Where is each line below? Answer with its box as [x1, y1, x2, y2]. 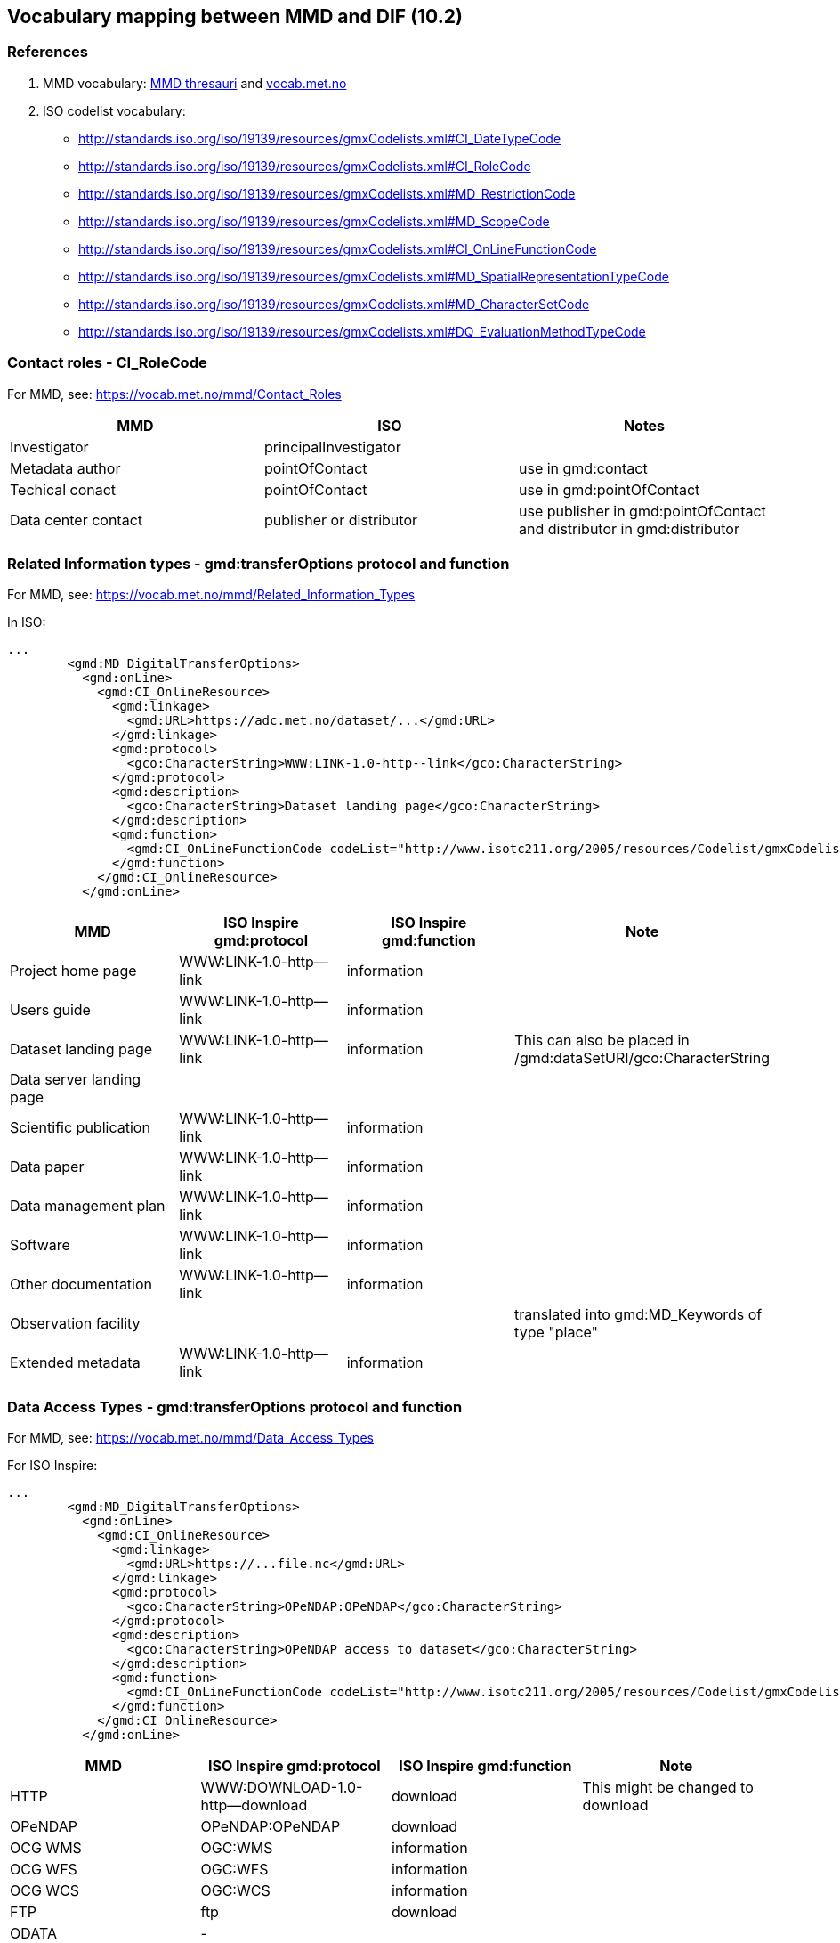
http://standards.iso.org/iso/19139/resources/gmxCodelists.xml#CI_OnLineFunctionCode [78, 240, 597, 256]
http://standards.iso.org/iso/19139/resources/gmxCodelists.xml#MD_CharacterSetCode [78, 296, 590, 312]
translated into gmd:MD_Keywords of [514, 1305, 763, 1324]
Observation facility [10, 1314, 141, 1333]
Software [10, 1236, 70, 1255]
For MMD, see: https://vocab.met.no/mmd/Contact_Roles [7, 386, 342, 402]
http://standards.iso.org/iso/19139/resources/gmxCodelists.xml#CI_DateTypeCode [78, 130, 561, 146]
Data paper [10, 1158, 85, 1176]
